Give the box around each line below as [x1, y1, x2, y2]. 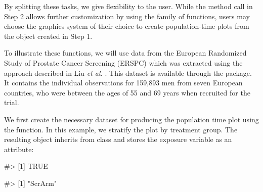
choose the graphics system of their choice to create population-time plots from [4, 21, 249, 31]
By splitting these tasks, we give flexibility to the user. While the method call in [4, 1, 253, 11]
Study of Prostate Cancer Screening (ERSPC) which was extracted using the [4, 57, 243, 68]
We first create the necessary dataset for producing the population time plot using [4, 114, 259, 124]
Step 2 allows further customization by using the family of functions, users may [4, 11, 250, 21]
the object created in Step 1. [4, 30, 93, 41]
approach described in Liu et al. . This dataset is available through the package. [4, 67, 252, 78]
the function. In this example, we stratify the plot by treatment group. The [4, 124, 238, 134]
